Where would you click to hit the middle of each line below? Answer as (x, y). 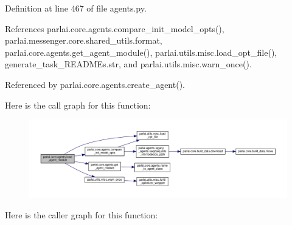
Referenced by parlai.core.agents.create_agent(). (95, 84)
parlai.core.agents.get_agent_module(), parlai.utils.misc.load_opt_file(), (141, 52)
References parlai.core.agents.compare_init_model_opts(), (115, 28)
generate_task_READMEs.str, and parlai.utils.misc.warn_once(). (128, 64)
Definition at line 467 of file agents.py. (76, 8)
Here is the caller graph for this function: (82, 214)
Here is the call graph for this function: (78, 105)
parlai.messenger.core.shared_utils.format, (84, 40)
